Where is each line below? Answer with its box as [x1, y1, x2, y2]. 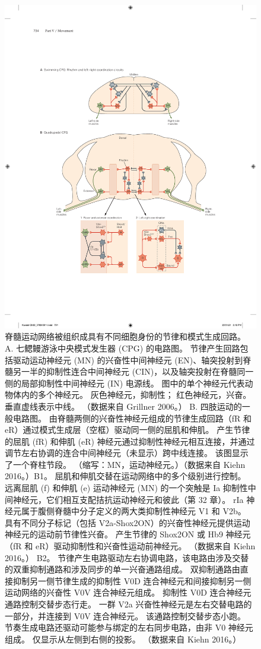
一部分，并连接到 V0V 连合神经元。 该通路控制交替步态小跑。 [5, 609, 246, 622]
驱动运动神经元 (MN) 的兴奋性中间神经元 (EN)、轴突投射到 [12, 353, 243, 366]
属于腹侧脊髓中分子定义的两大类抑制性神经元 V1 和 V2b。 [21, 505, 246, 517]
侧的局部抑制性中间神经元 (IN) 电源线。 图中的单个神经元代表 [5, 376, 245, 389]
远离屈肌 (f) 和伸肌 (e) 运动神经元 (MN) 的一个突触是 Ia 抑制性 [5, 482, 248, 494]
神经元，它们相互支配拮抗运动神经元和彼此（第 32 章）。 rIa [12, 493, 244, 505]
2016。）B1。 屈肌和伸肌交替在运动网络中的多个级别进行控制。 [5, 470, 246, 482]
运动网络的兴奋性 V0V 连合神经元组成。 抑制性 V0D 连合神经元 [5, 586, 252, 599]
